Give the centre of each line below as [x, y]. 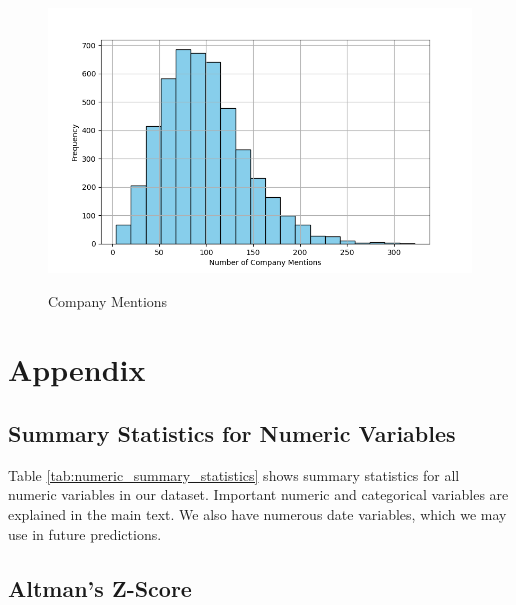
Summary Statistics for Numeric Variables [232, 432]
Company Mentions [108, 300]
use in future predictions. [85, 533]
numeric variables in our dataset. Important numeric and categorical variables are [258, 494]
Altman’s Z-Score [100, 587]
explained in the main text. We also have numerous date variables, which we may [257, 513]
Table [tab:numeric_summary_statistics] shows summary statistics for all [234, 474]
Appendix [77, 369]
